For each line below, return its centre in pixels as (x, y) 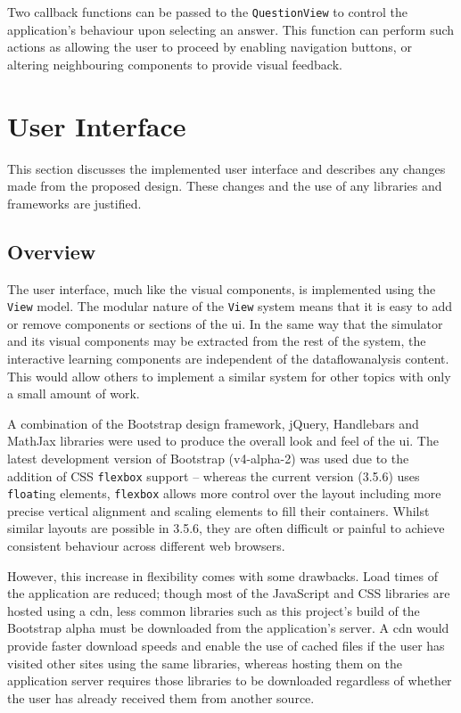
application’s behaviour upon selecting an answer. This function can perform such (231, 29)
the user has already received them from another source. (161, 697)
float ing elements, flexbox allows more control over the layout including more (224, 493)
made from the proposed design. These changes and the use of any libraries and (225, 186)
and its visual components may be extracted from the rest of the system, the (217, 341)
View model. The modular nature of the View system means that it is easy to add (230, 306)
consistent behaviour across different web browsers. (146, 546)
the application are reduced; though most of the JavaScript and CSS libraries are (229, 593)
